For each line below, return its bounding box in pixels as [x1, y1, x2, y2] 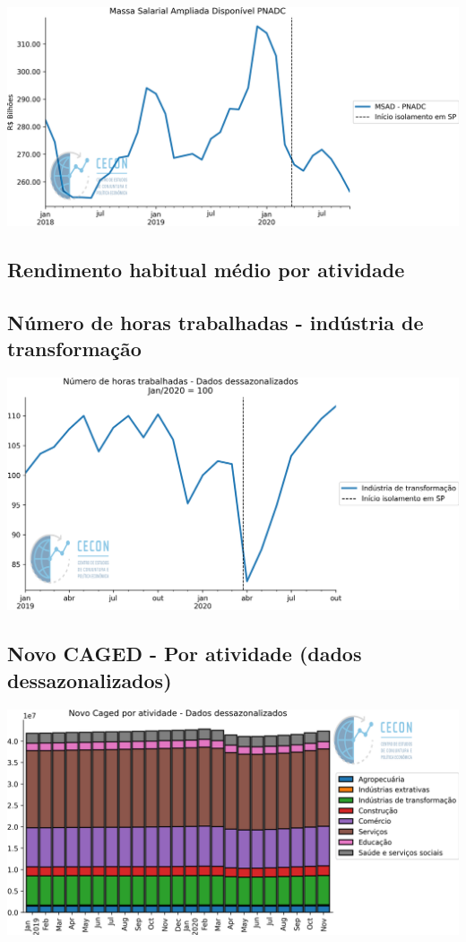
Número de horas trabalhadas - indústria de [7, 308, 424, 336]
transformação [7, 335, 142, 362]
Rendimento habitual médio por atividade [7, 256, 405, 283]
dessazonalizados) [7, 666, 172, 693]
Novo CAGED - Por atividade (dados [7, 640, 362, 667]
